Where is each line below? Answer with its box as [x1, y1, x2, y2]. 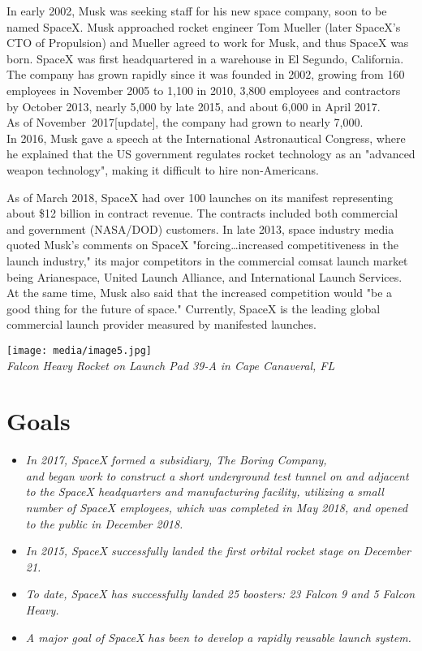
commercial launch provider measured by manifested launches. [6, 316, 316, 333]
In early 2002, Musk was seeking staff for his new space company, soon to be [6, 2, 387, 19]
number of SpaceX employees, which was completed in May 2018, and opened [25, 499, 408, 516]
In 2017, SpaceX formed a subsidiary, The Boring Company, [25, 451, 327, 468]
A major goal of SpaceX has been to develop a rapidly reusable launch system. [25, 628, 411, 645]
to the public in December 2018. [25, 515, 183, 532]
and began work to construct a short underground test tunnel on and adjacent [25, 467, 409, 484]
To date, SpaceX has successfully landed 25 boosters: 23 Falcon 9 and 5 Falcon [25, 585, 416, 602]
